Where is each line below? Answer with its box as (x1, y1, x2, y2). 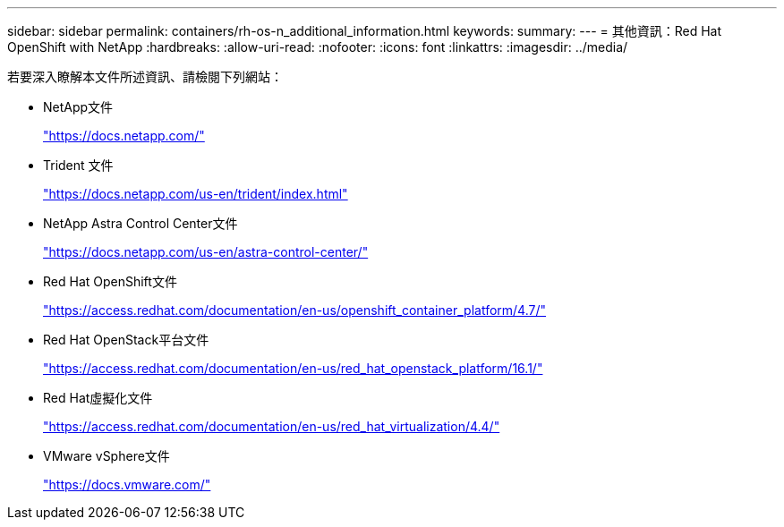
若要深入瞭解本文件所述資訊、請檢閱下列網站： (7, 69, 283, 84)
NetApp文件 (43, 99, 114, 115)
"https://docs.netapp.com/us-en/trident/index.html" (43, 186, 348, 201)
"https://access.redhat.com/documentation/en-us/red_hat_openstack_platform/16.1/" (43, 361, 543, 376)
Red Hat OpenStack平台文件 (43, 332, 209, 347)
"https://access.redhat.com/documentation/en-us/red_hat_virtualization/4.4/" (43, 419, 500, 434)
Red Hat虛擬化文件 (43, 390, 153, 405)
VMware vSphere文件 (43, 448, 170, 463)
